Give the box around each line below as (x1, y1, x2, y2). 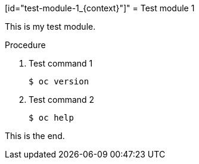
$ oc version (29, 77, 89, 86)
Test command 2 (29, 94, 95, 105)
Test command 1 (29, 58, 93, 68)
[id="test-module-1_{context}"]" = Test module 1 (5, 3, 195, 13)
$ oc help (29, 113, 74, 122)
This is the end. (5, 131, 65, 141)
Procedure (5, 40, 46, 50)
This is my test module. (5, 21, 96, 31)
